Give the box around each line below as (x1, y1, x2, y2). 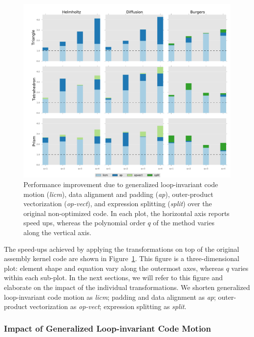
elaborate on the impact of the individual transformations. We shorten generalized (4, 282, 250, 292)
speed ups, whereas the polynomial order (23, 217, 146, 228)
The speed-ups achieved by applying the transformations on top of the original (4, 243, 239, 254)
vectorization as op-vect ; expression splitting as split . (29, 301, 187, 312)
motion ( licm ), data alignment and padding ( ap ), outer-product (23, 189, 213, 199)
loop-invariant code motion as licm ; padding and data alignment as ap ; (4, 291, 216, 302)
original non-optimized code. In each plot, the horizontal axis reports (23, 208, 230, 218)
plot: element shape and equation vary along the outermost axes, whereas (4, 263, 224, 273)
